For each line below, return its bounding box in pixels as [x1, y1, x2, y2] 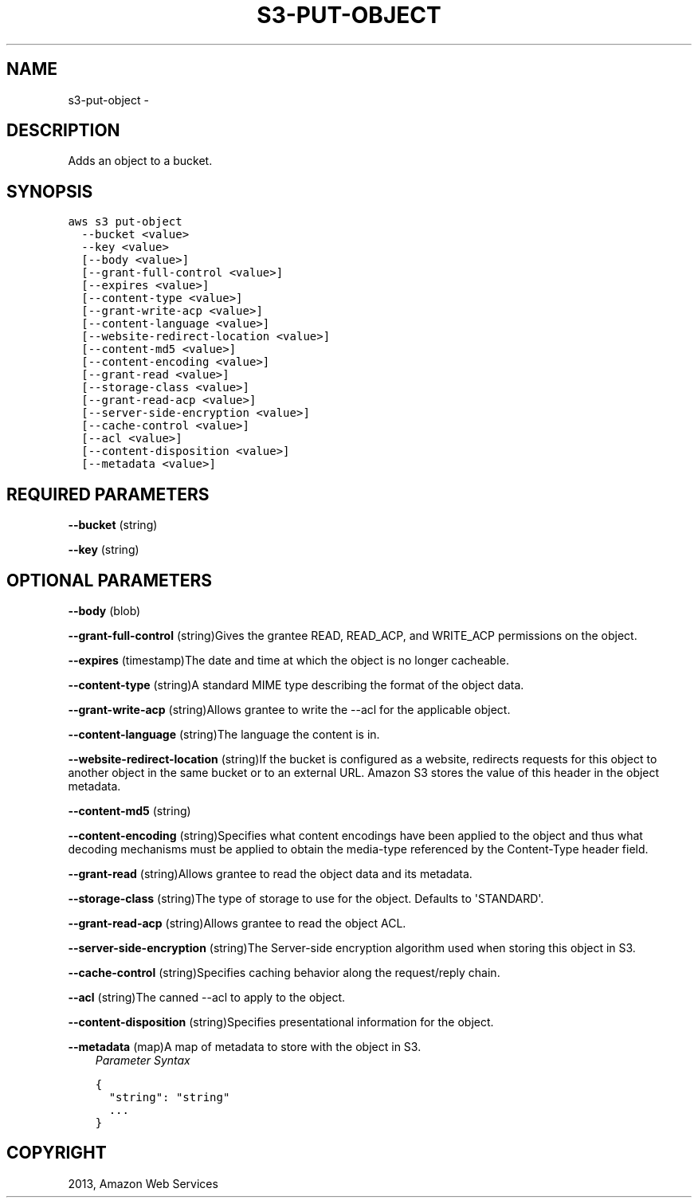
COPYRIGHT [6, 1143, 107, 1163]
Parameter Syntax [95, 1053, 190, 1067]
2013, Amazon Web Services [68, 1176, 218, 1190]
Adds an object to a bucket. [68, 154, 213, 168]
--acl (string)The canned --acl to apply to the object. [68, 990, 346, 1004]
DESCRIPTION [6, 120, 120, 141]
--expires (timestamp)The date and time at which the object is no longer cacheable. [68, 653, 509, 667]
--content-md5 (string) [68, 803, 191, 818]
